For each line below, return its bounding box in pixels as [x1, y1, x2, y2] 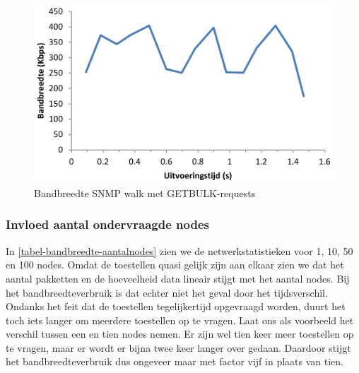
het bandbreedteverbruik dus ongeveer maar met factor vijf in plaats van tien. [6, 354, 343, 369]
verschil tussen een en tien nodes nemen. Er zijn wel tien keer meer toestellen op [6, 326, 354, 341]
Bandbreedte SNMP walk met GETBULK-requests [34, 185, 256, 200]
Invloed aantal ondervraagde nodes [6, 215, 209, 233]
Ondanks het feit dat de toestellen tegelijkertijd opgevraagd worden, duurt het [6, 299, 346, 314]
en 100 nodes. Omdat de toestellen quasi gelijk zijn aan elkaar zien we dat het [6, 257, 344, 272]
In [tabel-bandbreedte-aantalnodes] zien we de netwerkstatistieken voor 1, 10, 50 [6, 243, 353, 258]
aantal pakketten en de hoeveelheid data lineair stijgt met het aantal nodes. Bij [6, 271, 350, 285]
